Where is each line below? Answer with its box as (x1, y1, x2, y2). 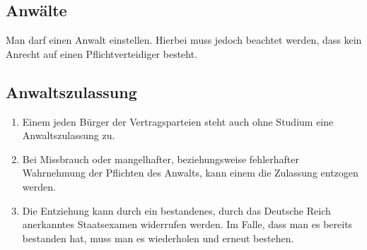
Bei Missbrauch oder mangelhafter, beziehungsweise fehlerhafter (22, 151, 299, 166)
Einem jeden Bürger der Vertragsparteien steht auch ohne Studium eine (22, 114, 334, 129)
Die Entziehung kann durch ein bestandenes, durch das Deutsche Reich (22, 203, 331, 218)
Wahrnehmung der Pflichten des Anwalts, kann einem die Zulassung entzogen (22, 165, 359, 180)
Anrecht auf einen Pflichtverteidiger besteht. (6, 46, 198, 61)
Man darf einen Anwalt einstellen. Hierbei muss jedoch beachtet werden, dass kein (6, 32, 362, 47)
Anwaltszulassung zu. (22, 128, 115, 143)
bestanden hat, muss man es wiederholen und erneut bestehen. (22, 230, 294, 245)
